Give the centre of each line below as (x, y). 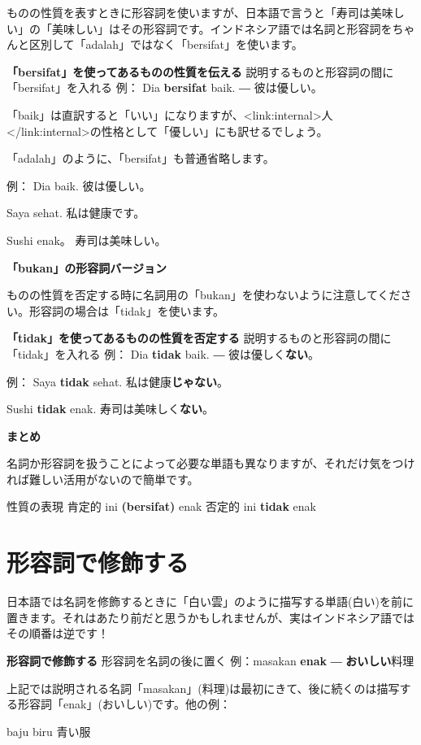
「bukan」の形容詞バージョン (87, 267)
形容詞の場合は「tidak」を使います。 (127, 310)
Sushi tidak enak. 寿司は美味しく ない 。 (111, 409)
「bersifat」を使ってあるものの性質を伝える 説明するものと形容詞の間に (200, 71)
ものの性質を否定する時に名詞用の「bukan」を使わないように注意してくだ (204, 295)
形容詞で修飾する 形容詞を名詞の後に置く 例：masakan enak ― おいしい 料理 (210, 660)
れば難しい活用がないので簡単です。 (103, 479)
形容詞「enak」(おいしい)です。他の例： (124, 704)
